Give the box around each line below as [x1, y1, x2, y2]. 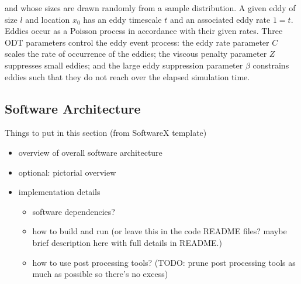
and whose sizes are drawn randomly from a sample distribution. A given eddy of [5, 2, 296, 13]
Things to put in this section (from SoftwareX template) [5, 126, 207, 139]
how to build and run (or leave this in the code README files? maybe [32, 225, 287, 237]
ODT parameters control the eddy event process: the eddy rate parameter [5, 36, 269, 48]
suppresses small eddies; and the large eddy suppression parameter [5, 59, 243, 71]
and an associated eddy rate [169, 13, 271, 25]
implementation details [18, 186, 101, 198]
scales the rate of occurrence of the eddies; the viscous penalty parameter [5, 47, 267, 60]
